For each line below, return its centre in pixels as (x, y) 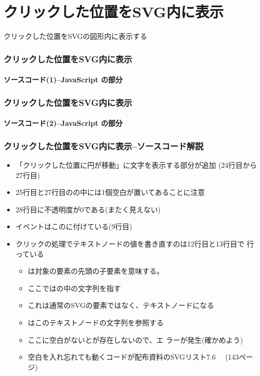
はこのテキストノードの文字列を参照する (96, 322)
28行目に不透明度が (48, 209)
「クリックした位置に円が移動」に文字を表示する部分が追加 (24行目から (136, 165)
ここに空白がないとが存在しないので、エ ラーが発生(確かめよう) (135, 339)
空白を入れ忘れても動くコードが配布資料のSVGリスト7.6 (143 (133, 357)
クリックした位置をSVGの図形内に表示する (75, 36)
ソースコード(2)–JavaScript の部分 (63, 123)
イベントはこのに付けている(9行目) (74, 226)
